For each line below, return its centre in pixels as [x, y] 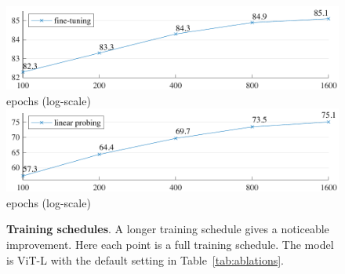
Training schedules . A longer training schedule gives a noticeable [168, 229]
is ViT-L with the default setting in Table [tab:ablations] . [145, 259]
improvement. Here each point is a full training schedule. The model [170, 244]
